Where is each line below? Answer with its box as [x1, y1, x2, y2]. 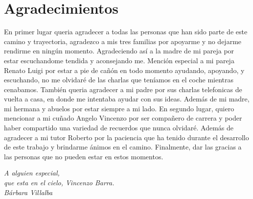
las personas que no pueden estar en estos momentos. [4, 151, 163, 161]
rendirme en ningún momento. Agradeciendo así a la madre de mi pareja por [4, 46, 234, 56]
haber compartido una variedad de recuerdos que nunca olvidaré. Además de [4, 123, 234, 133]
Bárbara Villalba [4, 187, 53, 197]
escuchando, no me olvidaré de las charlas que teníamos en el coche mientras [4, 75, 234, 85]
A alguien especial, [4, 168, 60, 178]
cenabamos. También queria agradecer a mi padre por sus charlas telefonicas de [4, 84, 242, 94]
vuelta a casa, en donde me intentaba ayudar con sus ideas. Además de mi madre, [4, 94, 250, 104]
